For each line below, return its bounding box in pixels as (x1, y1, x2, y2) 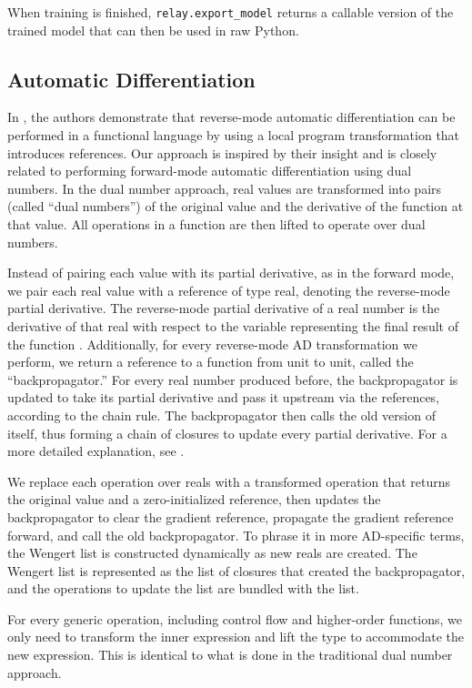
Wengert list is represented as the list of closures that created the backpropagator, (7, 561, 466, 580)
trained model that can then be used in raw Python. (7, 20, 299, 39)
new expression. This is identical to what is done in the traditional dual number (7, 645, 453, 664)
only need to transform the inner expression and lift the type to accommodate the (7, 627, 465, 646)
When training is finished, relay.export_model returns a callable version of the (7, 3, 454, 21)
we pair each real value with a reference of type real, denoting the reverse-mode (7, 280, 450, 299)
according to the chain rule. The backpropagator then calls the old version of (7, 405, 436, 424)
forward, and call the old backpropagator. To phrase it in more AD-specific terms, (7, 525, 465, 544)
